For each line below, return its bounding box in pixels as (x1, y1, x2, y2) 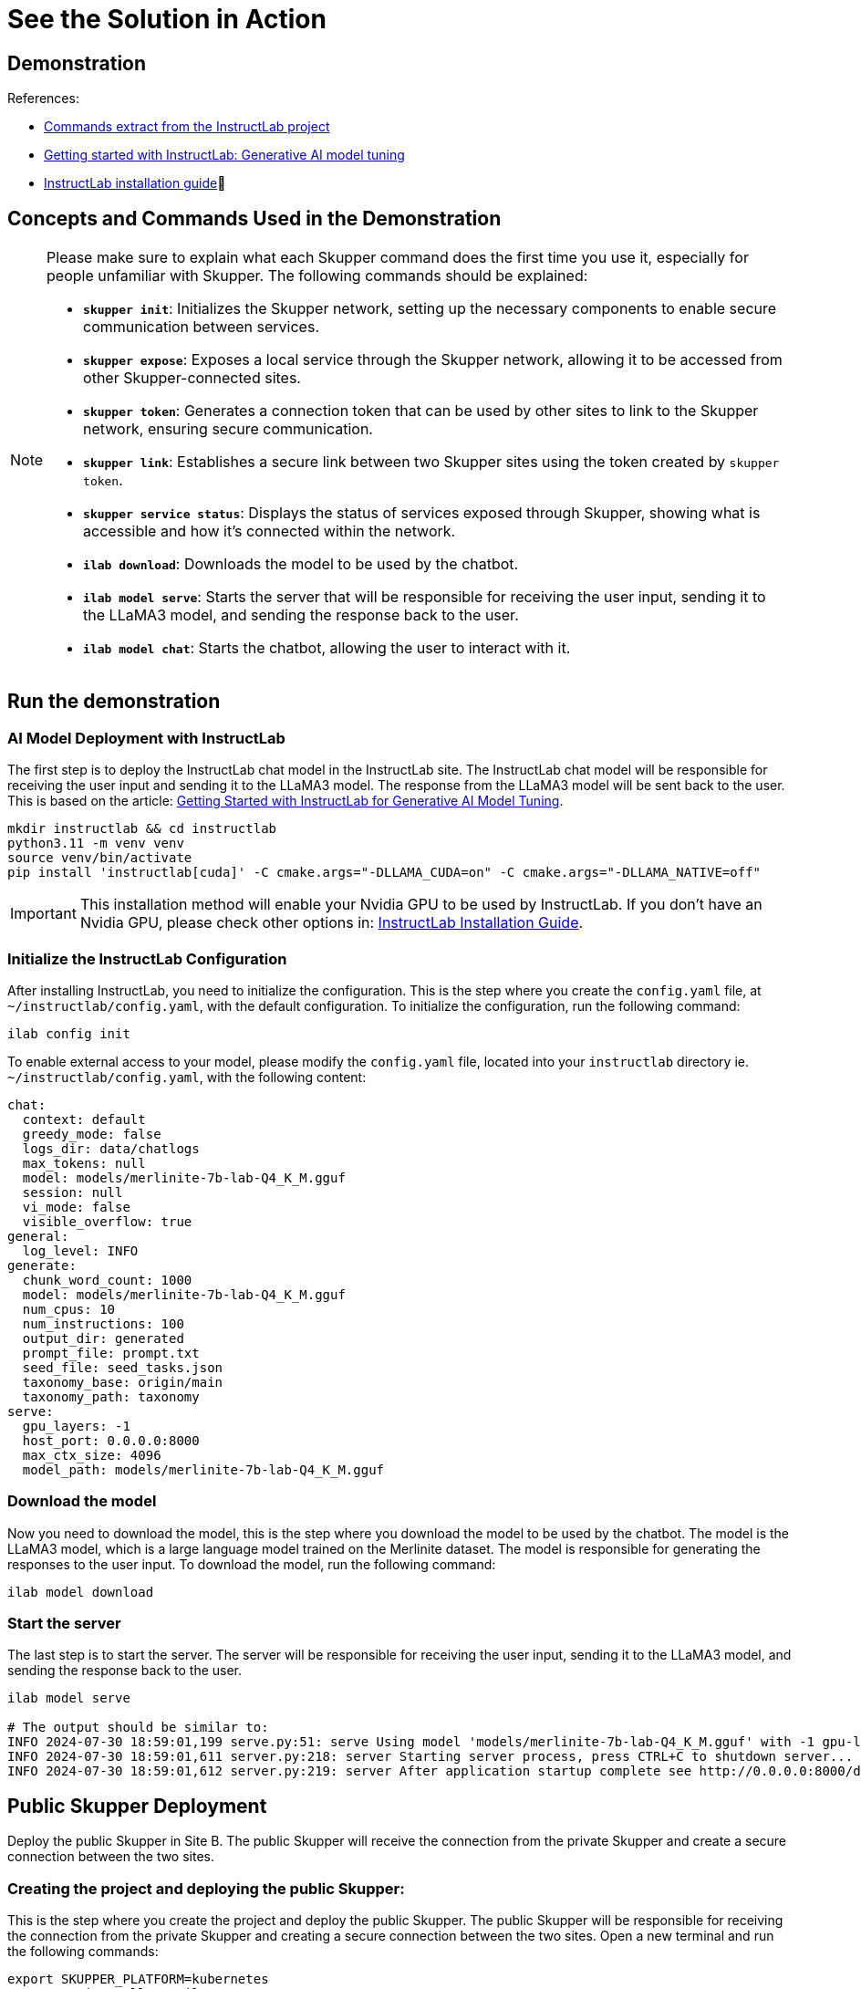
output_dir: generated (22, 1330, 184, 1346)
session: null (22, 1184, 123, 1200)
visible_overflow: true (22, 1213, 192, 1229)
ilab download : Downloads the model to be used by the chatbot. (83, 555, 519, 574)
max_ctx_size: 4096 (22, 1447, 161, 1463)
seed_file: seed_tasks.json (22, 1359, 223, 1375)
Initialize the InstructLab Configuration (7, 949, 287, 968)
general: (7, 1228, 69, 1244)
